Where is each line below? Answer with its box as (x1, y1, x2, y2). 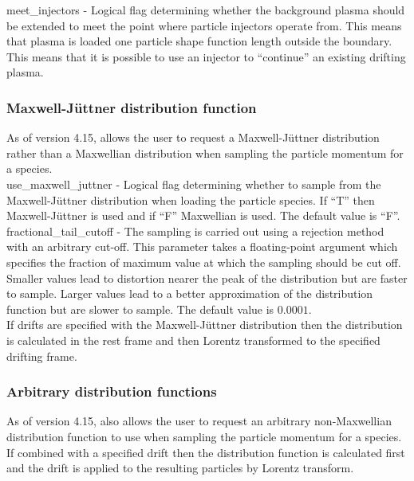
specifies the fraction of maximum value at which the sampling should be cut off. (6, 253, 401, 270)
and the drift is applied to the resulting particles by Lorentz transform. (6, 459, 354, 476)
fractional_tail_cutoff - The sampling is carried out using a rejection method (6, 222, 384, 239)
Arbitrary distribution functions (6, 381, 217, 401)
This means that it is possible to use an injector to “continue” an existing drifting (6, 48, 406, 65)
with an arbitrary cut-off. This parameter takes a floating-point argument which (6, 238, 398, 255)
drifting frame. (6, 347, 77, 364)
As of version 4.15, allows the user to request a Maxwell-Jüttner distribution (6, 129, 380, 146)
